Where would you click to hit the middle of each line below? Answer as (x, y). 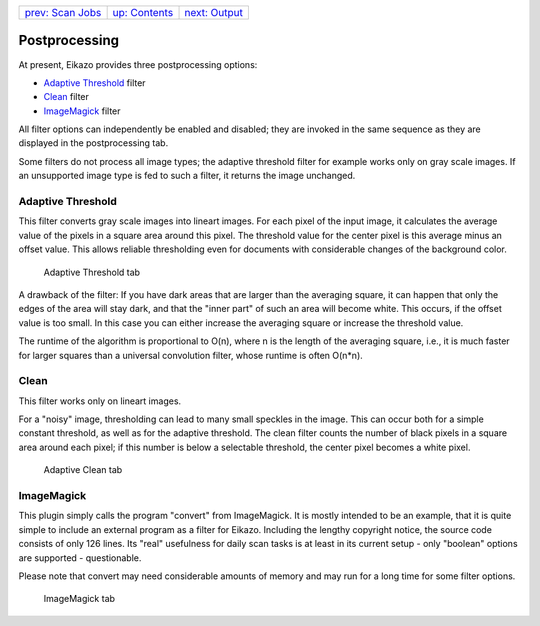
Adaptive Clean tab (83, 470)
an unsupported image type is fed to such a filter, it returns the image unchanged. (187, 176)
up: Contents (143, 12)
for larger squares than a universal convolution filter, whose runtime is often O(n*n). (191, 355)
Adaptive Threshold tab (91, 272)
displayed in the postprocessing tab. (93, 143)
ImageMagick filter (82, 111)
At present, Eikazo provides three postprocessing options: (138, 64)
